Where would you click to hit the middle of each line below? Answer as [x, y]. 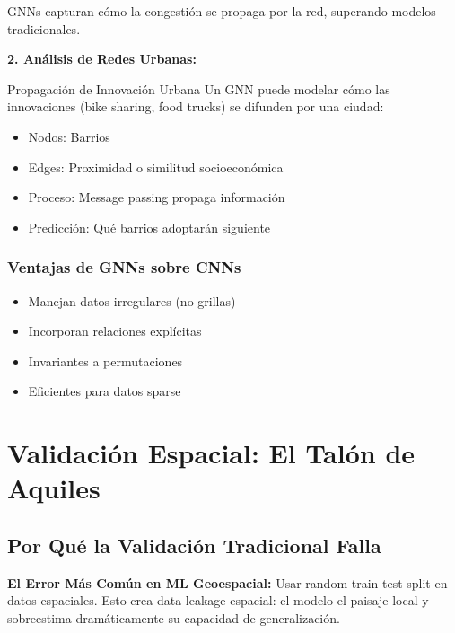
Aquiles [54, 488]
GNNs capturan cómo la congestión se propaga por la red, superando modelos [222, 11]
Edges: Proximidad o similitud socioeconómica [156, 167]
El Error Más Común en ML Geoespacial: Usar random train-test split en [227, 582]
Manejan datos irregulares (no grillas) [132, 300]
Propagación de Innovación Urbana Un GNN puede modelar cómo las [199, 88]
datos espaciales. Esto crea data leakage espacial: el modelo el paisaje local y [218, 600]
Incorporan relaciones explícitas [115, 331]
